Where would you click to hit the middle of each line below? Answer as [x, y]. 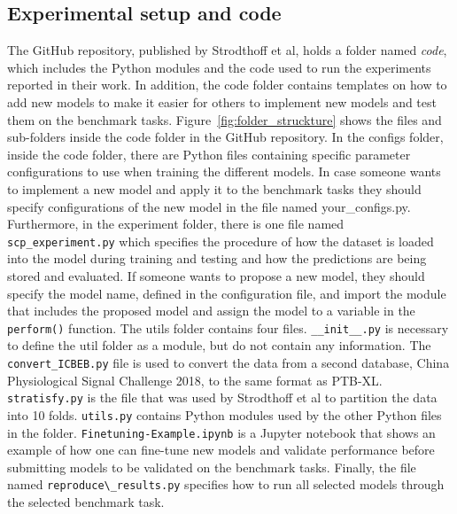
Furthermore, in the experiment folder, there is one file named [176, 224]
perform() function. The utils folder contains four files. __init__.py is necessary [228, 327]
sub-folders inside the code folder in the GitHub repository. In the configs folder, [225, 137]
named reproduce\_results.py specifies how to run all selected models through [226, 484]
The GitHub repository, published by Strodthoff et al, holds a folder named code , [227, 50]
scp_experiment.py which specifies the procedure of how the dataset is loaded [221, 241]
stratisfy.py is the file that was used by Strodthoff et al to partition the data [222, 397]
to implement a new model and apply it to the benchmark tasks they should [214, 188]
